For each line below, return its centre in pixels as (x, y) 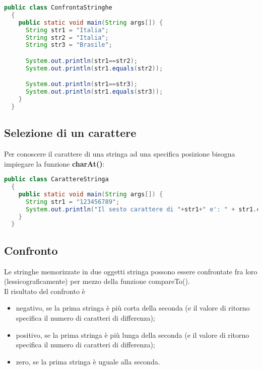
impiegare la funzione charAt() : (54, 163)
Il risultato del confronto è (45, 291)
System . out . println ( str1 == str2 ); (81, 61)
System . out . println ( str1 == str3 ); (81, 84)
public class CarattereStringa (56, 179)
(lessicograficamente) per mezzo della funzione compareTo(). (97, 281)
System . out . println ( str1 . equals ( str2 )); (94, 68)
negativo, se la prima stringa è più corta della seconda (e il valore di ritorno (133, 308)
